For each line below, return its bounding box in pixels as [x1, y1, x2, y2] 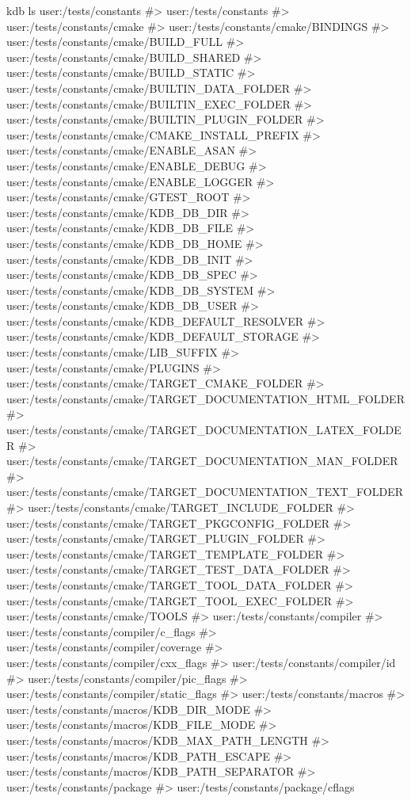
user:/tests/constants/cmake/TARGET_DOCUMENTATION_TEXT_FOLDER [6, 483, 404, 500]
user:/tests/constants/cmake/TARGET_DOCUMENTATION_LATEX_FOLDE [6, 421, 401, 438]
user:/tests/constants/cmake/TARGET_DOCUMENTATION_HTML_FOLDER [6, 390, 405, 406]
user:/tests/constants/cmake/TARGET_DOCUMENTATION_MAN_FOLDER [6, 452, 398, 469]
